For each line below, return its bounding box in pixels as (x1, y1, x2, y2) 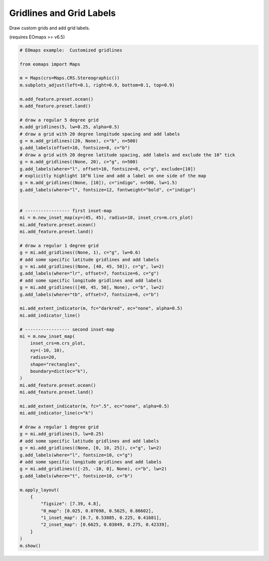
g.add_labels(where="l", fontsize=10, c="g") (19, 452, 133, 458)
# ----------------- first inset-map (19, 207, 112, 213)
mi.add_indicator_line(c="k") (19, 410, 94, 416)
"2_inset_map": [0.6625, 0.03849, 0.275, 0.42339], (40, 522, 170, 528)
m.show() (19, 543, 41, 549)
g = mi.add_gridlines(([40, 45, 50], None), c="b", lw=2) (19, 285, 164, 290)
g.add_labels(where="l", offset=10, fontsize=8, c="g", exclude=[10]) (19, 166, 196, 172)
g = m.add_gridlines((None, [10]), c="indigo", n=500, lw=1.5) (19, 180, 178, 186)
